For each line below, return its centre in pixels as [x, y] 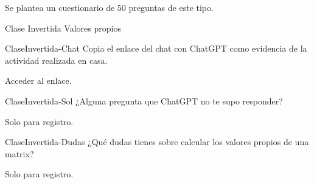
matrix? [19, 153]
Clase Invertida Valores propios [63, 28]
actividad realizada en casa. [56, 60]
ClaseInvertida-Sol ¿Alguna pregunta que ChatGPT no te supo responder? [144, 101]
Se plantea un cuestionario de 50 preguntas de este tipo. [109, 7]
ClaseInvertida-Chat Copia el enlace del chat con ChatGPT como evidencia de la [156, 48]
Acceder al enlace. [38, 80]
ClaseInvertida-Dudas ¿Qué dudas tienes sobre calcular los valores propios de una [157, 142]
